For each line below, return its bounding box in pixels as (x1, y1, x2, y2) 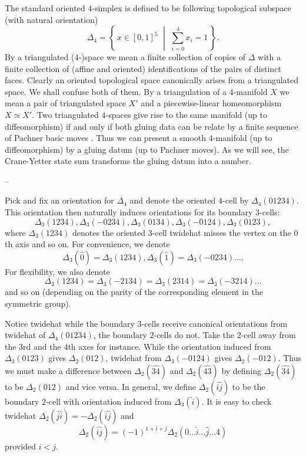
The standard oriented (5, 2, 85, 14)
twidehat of (5, 329, 46, 341)
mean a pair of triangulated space (5, 97, 126, 109)
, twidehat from (105, 352, 162, 364)
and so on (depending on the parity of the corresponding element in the (5, 286, 263, 298)
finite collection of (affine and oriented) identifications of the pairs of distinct (5, 62, 281, 74)
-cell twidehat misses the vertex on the (152, 226, 291, 238)
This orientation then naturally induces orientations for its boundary (5, 206, 253, 218)
